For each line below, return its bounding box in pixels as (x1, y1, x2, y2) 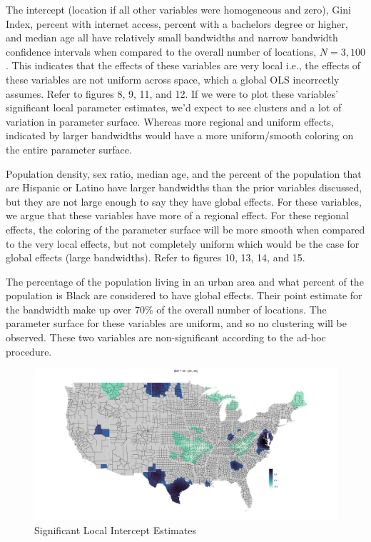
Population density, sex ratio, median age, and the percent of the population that (6, 166, 362, 181)
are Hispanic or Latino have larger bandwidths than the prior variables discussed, (6, 180, 362, 195)
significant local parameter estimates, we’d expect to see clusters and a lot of (6, 100, 342, 115)
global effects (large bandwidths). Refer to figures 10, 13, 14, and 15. (6, 250, 305, 265)
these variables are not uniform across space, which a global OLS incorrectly (6, 71, 340, 86)
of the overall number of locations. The (156, 301, 327, 316)
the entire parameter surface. (6, 141, 132, 156)
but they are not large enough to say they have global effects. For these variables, (6, 194, 362, 209)
